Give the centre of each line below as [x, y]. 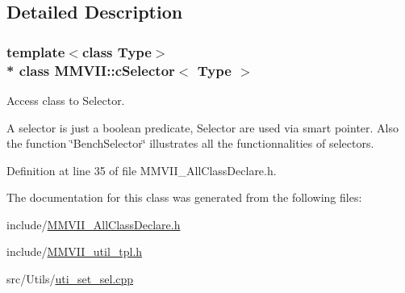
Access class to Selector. [66, 100]
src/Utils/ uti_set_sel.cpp [70, 279]
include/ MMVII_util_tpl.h [75, 251]
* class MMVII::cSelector [91, 70]
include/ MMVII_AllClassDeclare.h [94, 224]
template [36, 51]
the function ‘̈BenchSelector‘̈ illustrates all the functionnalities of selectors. [190, 143]
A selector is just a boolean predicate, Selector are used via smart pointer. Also [202, 127]
